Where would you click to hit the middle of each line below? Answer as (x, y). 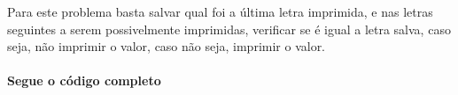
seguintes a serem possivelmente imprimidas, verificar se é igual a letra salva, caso (229, 29)
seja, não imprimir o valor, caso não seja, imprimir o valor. (167, 46)
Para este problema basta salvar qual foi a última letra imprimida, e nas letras (220, 11)
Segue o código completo (84, 80)
